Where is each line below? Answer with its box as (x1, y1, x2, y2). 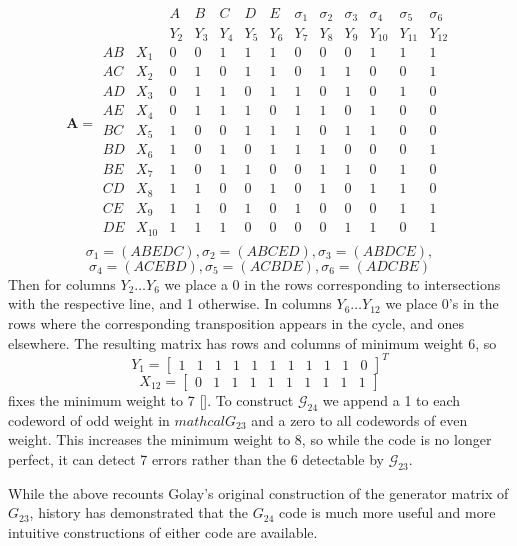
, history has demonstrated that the (29, 502, 249, 523)
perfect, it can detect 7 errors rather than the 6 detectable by (8, 448, 384, 469)
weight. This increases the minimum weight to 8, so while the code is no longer (8, 429, 492, 450)
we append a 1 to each (322, 389, 460, 410)
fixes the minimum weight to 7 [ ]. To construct (8, 389, 294, 410)
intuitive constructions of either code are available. (8, 521, 318, 542)
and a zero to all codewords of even (251, 409, 468, 430)
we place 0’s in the (385, 293, 499, 314)
